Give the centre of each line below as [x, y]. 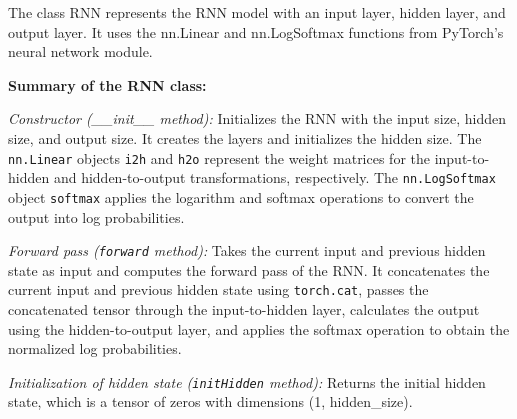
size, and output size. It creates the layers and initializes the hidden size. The [245, 137]
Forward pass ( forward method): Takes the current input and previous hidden [247, 250]
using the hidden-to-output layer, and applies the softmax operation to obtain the [259, 328]
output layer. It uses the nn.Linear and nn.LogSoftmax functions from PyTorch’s [256, 31]
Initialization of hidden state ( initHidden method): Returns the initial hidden [247, 381]
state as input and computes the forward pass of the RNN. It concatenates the [249, 269]
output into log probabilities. [96, 216]
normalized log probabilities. [95, 348]
